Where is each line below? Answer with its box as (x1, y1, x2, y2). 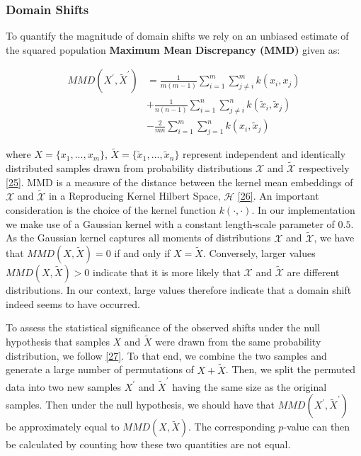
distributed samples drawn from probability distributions (6, 161, 253, 176)
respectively (298, 161, 350, 176)
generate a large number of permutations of (6, 362, 194, 377)
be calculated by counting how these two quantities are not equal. (6, 437, 291, 452)
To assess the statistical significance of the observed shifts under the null (6, 320, 321, 335)
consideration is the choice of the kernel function (6, 203, 216, 217)
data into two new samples (6, 379, 122, 394)
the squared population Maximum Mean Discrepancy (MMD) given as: (6, 42, 340, 57)
